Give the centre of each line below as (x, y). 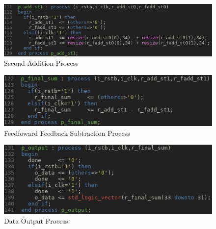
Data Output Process (36, 221)
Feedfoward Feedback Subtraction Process (67, 133)
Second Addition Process (41, 63)
